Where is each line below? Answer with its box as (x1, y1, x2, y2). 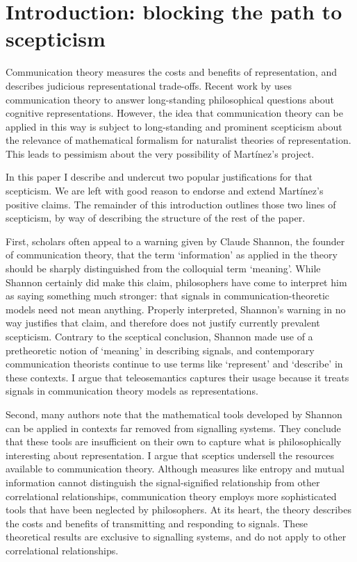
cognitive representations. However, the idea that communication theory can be (6, 106, 344, 120)
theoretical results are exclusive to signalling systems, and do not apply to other (6, 529, 347, 544)
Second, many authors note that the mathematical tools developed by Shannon (6, 406, 342, 421)
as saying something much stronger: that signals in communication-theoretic (6, 288, 330, 303)
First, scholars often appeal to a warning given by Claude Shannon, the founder (6, 233, 345, 248)
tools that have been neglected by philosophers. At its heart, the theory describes (6, 502, 351, 517)
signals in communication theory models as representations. (6, 383, 258, 398)
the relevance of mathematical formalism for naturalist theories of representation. (6, 133, 351, 147)
